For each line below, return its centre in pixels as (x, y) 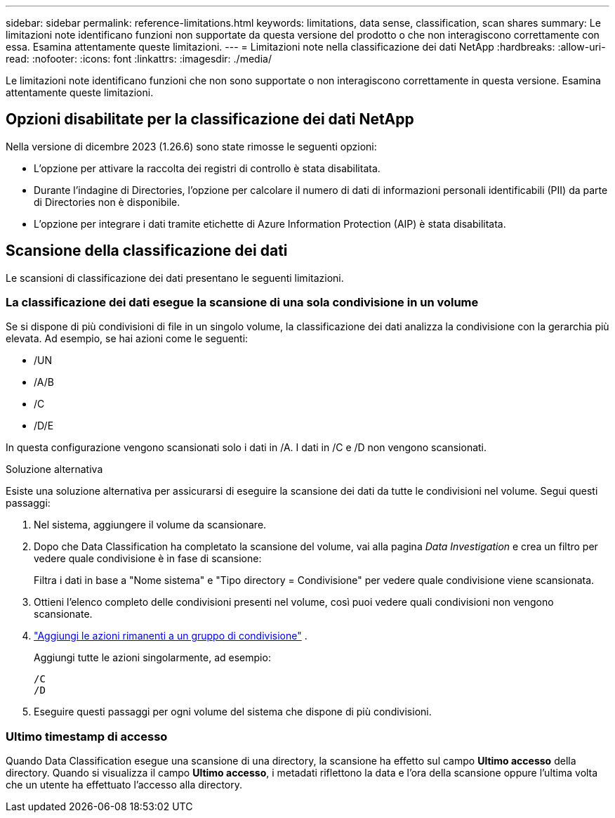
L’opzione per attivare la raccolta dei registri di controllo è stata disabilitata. (207, 168)
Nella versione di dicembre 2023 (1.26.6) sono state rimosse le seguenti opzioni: (191, 146)
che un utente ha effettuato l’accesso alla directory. (124, 785)
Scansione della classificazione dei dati (147, 251)
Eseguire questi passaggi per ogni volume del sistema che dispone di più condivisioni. (233, 712)
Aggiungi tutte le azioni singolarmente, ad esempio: (152, 658)
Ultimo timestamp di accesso (87, 736)
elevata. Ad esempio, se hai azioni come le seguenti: (127, 339)
